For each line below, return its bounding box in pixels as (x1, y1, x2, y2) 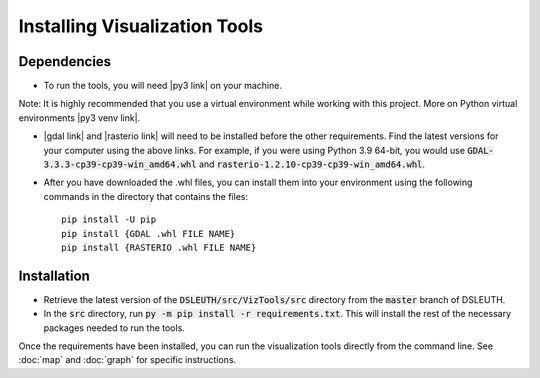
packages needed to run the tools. (43, 321, 185, 334)
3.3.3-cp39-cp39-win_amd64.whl (43, 159, 197, 170)
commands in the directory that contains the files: (43, 190, 249, 202)
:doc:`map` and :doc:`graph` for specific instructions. (18, 354, 237, 366)
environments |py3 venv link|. (18, 111, 141, 124)
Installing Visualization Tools (18, 15, 264, 37)
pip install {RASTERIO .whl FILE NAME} (61, 241, 257, 253)
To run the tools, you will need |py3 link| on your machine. (43, 80, 282, 92)
